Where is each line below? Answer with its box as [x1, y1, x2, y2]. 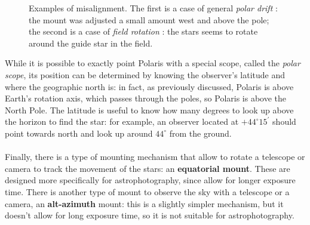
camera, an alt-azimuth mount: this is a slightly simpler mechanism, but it [5, 197, 284, 209]
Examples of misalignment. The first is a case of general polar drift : [29, 2, 278, 14]
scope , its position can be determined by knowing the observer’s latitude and [5, 68, 286, 81]
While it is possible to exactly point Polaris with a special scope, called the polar [5, 57, 300, 69]
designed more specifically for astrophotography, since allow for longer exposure [5, 174, 296, 186]
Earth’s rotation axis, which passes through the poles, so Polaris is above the [5, 92, 287, 104]
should [272, 115, 296, 128]
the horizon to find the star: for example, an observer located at [5, 115, 239, 128]
